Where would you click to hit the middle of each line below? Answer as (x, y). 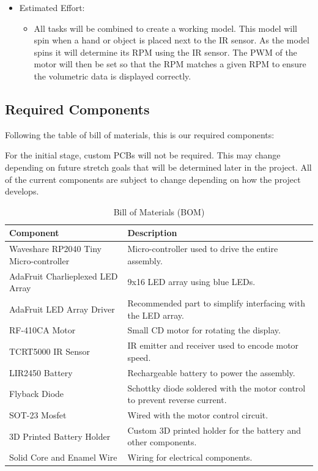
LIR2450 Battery (41, 372)
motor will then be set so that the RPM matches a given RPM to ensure (170, 64)
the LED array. (156, 315)
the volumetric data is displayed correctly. (113, 76)
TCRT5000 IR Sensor (50, 351)
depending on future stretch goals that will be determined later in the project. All (158, 167)
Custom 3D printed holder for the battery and (214, 430)
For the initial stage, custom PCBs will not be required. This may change (143, 155)
